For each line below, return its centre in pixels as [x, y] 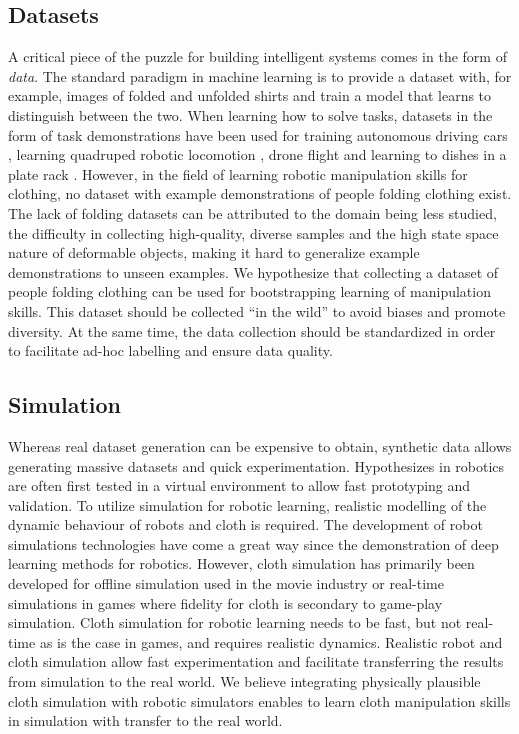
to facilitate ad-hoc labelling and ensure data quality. [170, 350]
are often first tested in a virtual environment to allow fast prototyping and [239, 485]
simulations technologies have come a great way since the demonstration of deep [253, 543]
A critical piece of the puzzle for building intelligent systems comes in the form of [257, 56]
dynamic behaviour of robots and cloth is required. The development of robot [245, 524]
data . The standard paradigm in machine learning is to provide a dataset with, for [260, 75]
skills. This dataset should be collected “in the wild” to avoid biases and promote [257, 310]
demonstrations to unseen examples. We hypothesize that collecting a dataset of [253, 271]
